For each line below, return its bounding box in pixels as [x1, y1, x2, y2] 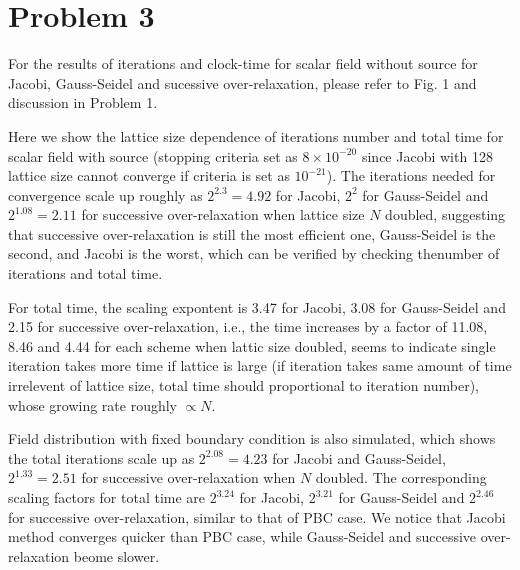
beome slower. [73, 545, 160, 566]
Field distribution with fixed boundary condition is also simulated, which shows [8, 428, 496, 449]
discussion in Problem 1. [8, 92, 158, 113]
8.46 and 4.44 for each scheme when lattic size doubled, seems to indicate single [8, 335, 496, 356]
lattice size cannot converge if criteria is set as [8, 165, 290, 186]
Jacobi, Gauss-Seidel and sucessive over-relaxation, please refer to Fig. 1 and [8, 72, 477, 93]
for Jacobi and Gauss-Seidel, [272, 447, 446, 468]
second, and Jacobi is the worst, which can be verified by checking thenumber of [8, 243, 500, 264]
